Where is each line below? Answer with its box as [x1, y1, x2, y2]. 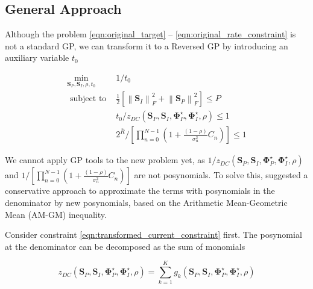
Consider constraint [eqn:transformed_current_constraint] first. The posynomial [5, 228, 302, 241]
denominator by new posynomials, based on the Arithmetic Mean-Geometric [5, 196, 288, 208]
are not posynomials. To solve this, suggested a [134, 169, 308, 181]
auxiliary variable [5, 51, 69, 64]
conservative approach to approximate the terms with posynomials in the [5, 184, 275, 197]
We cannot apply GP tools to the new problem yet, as [5, 154, 205, 166]
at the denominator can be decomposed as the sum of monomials [5, 240, 245, 252]
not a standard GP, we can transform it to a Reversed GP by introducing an [5, 39, 288, 52]
